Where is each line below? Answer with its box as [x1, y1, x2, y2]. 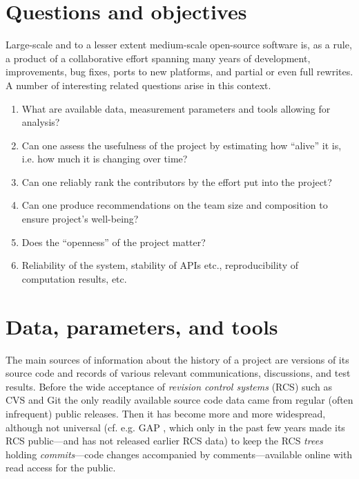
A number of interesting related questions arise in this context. [6, 77, 271, 92]
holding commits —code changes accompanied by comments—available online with [6, 447, 353, 461]
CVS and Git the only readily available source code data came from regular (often [6, 393, 353, 407]
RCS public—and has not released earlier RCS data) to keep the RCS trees [6, 433, 323, 448]
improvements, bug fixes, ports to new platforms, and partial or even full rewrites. [6, 64, 353, 79]
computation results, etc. [21, 271, 127, 285]
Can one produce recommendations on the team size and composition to [21, 198, 328, 212]
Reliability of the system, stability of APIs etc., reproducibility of [21, 258, 298, 272]
